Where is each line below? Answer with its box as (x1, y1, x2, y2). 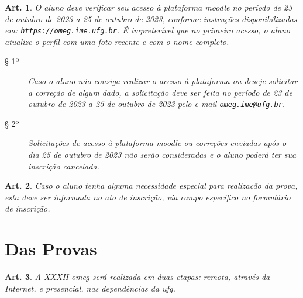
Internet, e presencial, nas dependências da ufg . (5, 282, 175, 294)
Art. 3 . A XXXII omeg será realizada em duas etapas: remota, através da (5, 271, 270, 283)
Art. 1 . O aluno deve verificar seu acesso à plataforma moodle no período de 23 (5, 1, 292, 13)
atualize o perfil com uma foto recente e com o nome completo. (5, 35, 229, 47)
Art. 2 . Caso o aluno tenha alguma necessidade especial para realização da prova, (5, 179, 298, 192)
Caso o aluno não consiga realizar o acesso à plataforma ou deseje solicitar (28, 75, 298, 87)
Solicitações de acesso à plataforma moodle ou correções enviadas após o (28, 137, 287, 149)
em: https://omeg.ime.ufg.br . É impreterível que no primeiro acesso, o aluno (5, 24, 291, 36)
